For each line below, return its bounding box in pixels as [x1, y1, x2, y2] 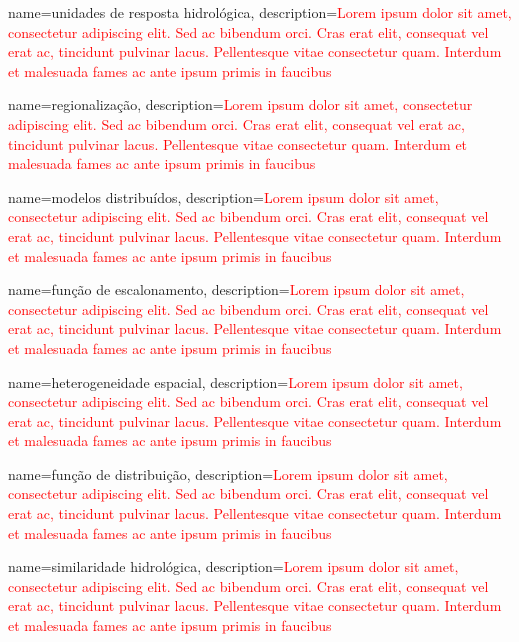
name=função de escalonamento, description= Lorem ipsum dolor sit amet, [8, 279, 465, 300]
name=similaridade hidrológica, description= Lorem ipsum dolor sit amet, [8, 556, 459, 577]
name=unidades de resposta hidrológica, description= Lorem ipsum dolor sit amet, [8, 2, 512, 22]
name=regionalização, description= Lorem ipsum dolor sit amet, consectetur [8, 94, 473, 115]
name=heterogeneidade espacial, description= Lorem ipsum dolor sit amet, [8, 371, 463, 392]
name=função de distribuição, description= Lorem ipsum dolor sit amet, [8, 463, 448, 484]
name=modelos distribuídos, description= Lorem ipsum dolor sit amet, [8, 186, 439, 207]
